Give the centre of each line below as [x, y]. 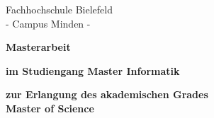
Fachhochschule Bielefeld [59, 9]
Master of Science [50, 108]
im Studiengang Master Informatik [93, 70]
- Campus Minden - [48, 23]
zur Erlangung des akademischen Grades [107, 94]
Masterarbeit [38, 47]
